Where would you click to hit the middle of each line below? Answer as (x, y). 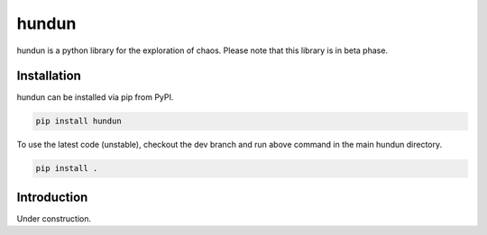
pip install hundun (78, 121)
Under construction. (54, 218)
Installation (49, 76)
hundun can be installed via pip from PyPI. (95, 97)
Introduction (52, 197)
